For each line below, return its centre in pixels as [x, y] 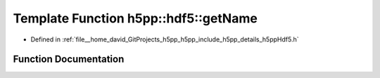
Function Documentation [69, 59]
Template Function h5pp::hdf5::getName [135, 18]
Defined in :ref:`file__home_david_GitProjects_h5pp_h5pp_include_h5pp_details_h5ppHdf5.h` [165, 39]
